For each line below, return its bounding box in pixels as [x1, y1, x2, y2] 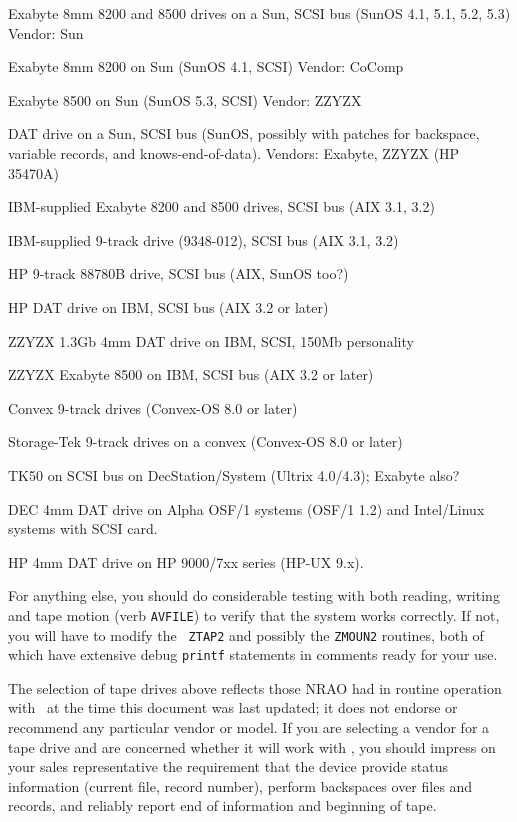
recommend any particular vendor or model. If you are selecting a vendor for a [8, 717, 490, 738]
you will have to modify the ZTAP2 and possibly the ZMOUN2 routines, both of [8, 624, 484, 645]
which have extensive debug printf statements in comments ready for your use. [8, 644, 498, 665]
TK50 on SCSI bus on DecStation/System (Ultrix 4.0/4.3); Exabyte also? [8, 464, 460, 485]
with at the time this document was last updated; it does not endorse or [8, 697, 458, 718]
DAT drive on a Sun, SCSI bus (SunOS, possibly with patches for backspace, [8, 123, 480, 144]
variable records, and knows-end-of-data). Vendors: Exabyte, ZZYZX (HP [8, 142, 460, 163]
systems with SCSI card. [8, 518, 158, 539]
